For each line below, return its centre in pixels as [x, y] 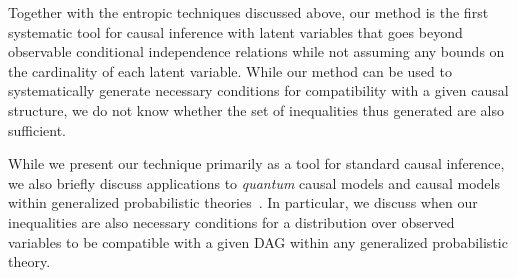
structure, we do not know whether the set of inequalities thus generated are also [256, 109]
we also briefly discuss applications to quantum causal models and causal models [254, 182]
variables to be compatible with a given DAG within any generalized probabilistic [258, 241]
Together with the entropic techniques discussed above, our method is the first [248, 12]
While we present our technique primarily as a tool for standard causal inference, [256, 163]
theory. [29, 261]
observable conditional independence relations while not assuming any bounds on [256, 51]
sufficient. [37, 129]
